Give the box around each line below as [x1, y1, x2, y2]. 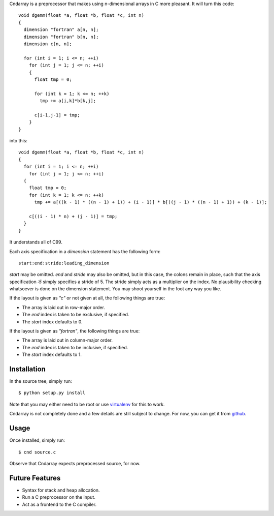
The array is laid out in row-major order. [22, 304, 105, 310]
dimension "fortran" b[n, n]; [23, 34, 99, 40]
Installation [9, 365, 46, 373]
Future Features [9, 473, 61, 482]
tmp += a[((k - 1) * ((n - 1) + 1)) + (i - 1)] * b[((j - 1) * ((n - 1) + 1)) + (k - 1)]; [34, 199, 267, 205]
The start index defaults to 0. [22, 318, 83, 325]
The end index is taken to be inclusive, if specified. [22, 344, 128, 350]
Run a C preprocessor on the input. [22, 494, 96, 500]
